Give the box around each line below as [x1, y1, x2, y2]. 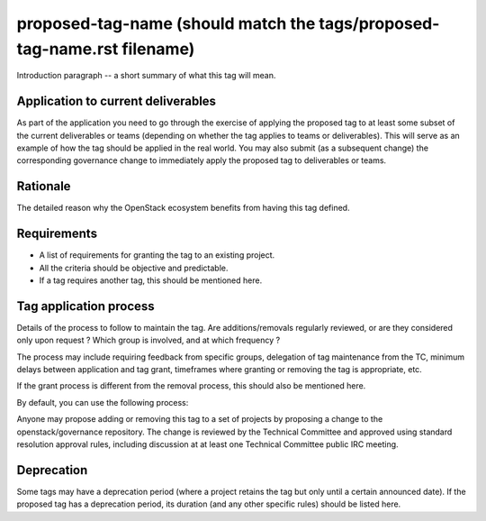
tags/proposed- [318, 14, 440, 33]
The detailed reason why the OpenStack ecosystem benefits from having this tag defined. [16, 203, 350, 214]
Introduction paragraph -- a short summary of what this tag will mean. [16, 70, 276, 81]
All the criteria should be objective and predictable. [39, 262, 229, 273]
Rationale [16, 178, 71, 194]
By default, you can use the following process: [16, 397, 189, 407]
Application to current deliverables [16, 94, 216, 109]
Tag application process [16, 298, 155, 314]
